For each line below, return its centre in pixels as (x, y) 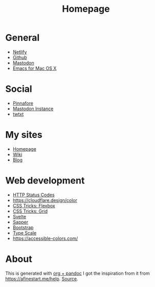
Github (20, 57)
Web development (45, 180)
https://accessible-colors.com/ (45, 238)
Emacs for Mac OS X (35, 68)
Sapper (20, 222)
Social (19, 89)
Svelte (19, 216)
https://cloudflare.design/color (45, 200)
